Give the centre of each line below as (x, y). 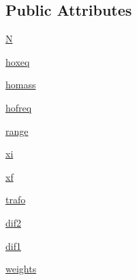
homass (21, 85)
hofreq (19, 107)
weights (21, 269)
